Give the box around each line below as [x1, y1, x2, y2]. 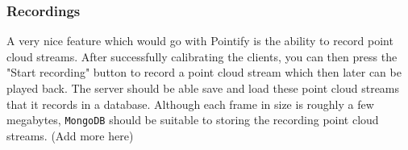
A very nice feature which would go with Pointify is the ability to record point [6, 32, 393, 49]
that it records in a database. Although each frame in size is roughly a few [6, 95, 374, 112]
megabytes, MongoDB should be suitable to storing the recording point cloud [6, 111, 379, 128]
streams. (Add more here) [6, 127, 134, 144]
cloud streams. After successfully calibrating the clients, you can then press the [6, 48, 398, 65]
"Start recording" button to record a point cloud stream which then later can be [6, 64, 402, 81]
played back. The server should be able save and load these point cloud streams [6, 80, 400, 96]
